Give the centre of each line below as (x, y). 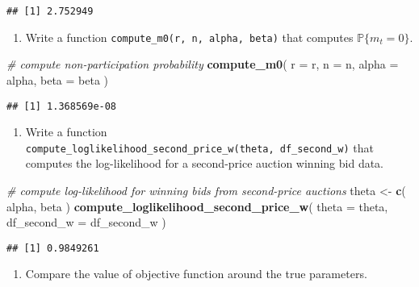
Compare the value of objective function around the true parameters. (196, 274)
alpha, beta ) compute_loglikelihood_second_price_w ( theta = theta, (197, 206)
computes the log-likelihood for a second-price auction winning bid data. (205, 163)
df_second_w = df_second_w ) (86, 222)
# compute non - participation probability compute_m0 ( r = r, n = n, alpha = (203, 64)
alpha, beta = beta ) (58, 79)
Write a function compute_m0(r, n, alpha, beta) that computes (189, 37)
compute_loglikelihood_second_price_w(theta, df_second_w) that (200, 147)
